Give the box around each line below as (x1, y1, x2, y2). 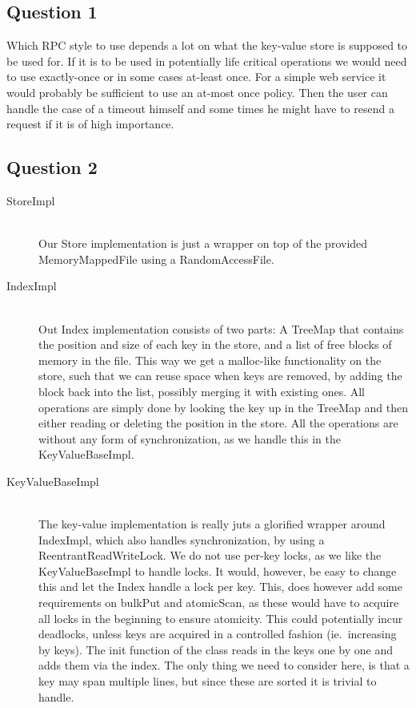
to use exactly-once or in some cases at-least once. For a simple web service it (6, 68, 386, 85)
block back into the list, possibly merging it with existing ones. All (38, 382, 365, 399)
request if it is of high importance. (6, 115, 174, 132)
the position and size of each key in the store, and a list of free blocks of (38, 336, 392, 353)
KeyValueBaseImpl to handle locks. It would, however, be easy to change (38, 562, 397, 579)
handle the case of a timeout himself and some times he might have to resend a (6, 99, 394, 116)
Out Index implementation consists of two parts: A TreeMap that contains (38, 320, 404, 337)
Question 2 (6, 155, 98, 180)
